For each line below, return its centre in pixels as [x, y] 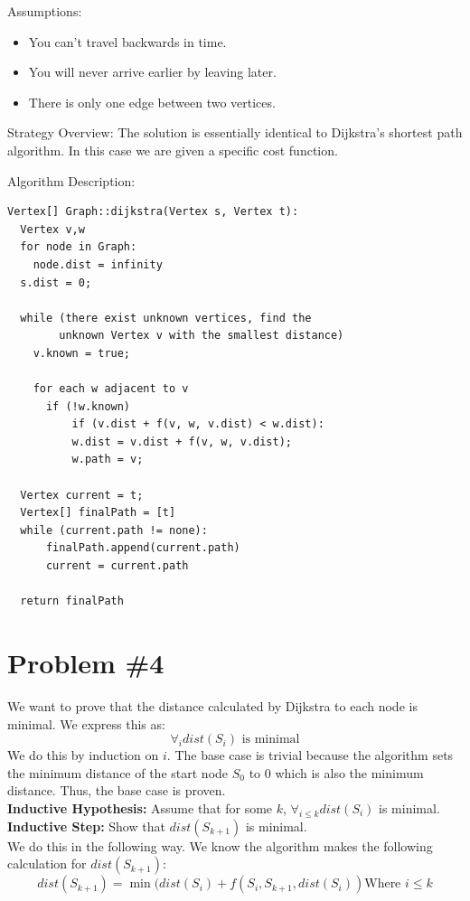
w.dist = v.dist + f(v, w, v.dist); [182, 441]
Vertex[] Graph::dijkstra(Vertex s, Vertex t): [153, 212]
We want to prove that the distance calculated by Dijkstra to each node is [212, 705]
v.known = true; [82, 353]
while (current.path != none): [114, 530]
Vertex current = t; [82, 495]
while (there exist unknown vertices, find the [166, 318]
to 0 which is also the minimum [336, 772]
